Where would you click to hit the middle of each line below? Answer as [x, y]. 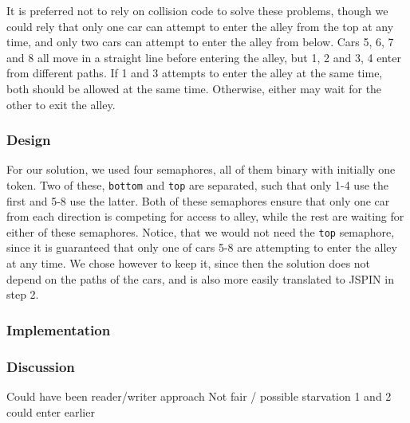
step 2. [23, 294]
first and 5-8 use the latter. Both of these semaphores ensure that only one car [198, 200]
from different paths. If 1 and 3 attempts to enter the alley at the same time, [195, 73]
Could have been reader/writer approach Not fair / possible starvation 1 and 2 [199, 396]
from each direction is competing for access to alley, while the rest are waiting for [205, 216]
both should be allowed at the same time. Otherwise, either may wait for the [194, 88]
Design [29, 140]
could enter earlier [51, 411]
